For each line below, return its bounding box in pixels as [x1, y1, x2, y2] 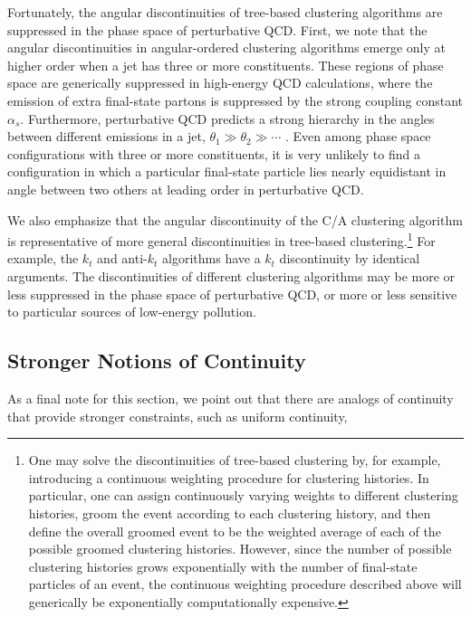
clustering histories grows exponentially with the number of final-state [28, 556, 418, 575]
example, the [7, 249, 79, 268]
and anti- [97, 249, 148, 268]
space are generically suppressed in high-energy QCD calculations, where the [7, 73, 433, 92]
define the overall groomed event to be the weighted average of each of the [28, 521, 441, 540]
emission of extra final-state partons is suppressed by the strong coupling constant [7, 90, 463, 109]
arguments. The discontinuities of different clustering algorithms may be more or [7, 266, 456, 285]
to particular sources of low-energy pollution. [7, 302, 256, 321]
